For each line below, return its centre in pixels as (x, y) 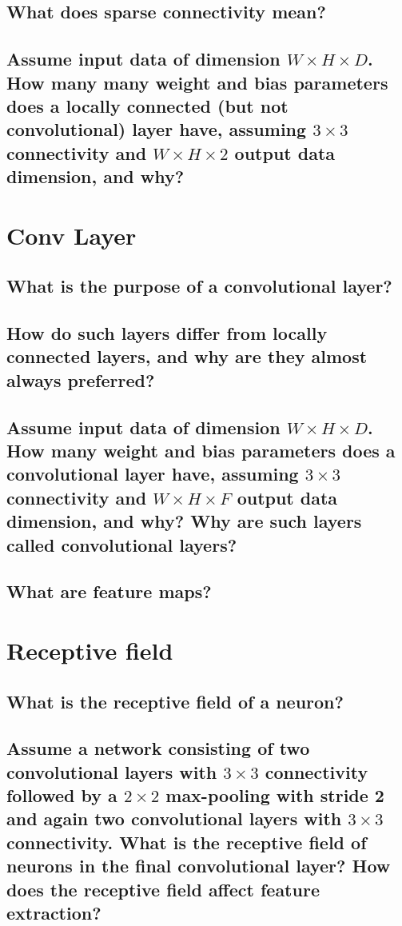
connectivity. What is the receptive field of (187, 842)
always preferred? (81, 379)
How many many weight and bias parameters (197, 82)
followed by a (62, 795)
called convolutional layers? (122, 544)
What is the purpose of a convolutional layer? (199, 286)
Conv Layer (72, 235)
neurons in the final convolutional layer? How (199, 866)
